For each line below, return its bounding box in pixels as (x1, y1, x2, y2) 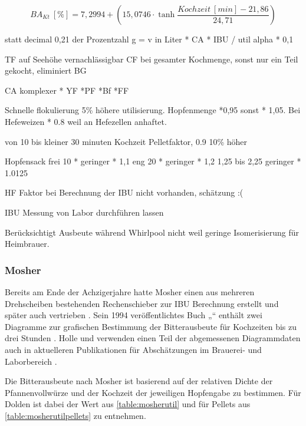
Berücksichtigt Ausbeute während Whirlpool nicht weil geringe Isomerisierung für (5, 226, 299, 238)
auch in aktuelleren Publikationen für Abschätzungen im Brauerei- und (5, 343, 262, 355)
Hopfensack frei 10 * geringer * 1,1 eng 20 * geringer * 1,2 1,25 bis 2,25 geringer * (5, 155, 301, 167)
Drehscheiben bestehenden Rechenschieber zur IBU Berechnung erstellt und (5, 297, 279, 309)
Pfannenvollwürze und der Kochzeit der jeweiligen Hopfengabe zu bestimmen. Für (5, 386, 301, 398)
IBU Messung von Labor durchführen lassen (5, 206, 164, 218)
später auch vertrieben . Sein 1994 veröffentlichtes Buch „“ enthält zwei (5, 309, 262, 321)
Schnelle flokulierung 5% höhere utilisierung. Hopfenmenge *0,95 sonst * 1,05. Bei (5, 104, 301, 116)
